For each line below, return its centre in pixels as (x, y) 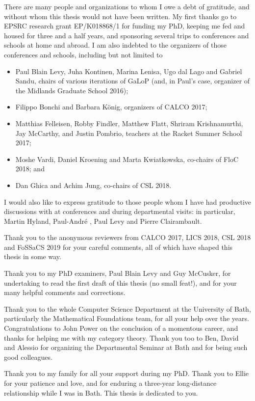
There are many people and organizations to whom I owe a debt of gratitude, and (127, 6)
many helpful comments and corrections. (65, 292)
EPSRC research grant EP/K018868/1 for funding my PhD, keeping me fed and (125, 26)
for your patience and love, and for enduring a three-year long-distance (110, 383)
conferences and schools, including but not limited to (83, 54)
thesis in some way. (33, 256)
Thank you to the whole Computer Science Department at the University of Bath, (127, 308)
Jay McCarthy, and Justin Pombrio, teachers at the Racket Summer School (129, 133)
